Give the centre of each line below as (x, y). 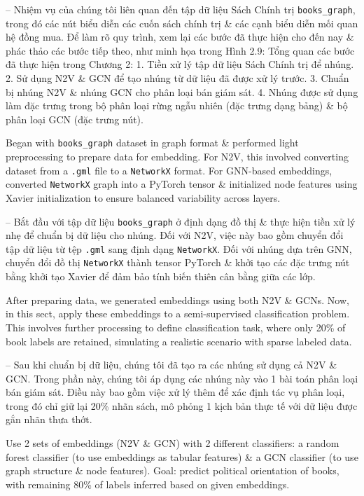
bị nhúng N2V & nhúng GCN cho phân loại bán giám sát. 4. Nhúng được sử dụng (182, 91)
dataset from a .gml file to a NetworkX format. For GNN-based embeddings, (169, 170)
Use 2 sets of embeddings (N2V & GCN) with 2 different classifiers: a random (173, 443)
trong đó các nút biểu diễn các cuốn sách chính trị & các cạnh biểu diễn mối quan (182, 23)
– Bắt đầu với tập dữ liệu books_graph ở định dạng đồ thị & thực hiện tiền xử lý (181, 221)
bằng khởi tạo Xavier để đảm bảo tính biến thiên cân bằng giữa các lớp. (161, 276)
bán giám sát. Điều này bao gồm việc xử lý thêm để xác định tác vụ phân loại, (175, 392)
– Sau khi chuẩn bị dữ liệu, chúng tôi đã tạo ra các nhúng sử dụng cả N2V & (171, 365)
